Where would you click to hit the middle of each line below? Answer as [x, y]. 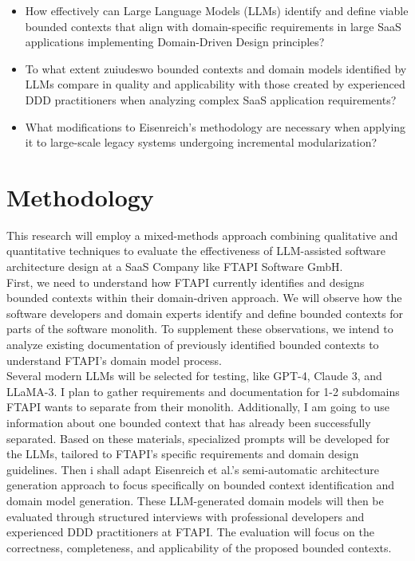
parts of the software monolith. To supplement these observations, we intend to [200, 329]
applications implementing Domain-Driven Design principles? [175, 42]
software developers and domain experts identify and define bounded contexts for [205, 313]
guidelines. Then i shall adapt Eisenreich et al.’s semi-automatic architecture [193, 469]
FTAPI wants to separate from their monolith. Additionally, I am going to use [198, 407]
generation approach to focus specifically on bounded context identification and [201, 485]
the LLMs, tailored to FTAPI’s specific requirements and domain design [183, 454]
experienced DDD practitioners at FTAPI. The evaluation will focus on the [190, 532]
